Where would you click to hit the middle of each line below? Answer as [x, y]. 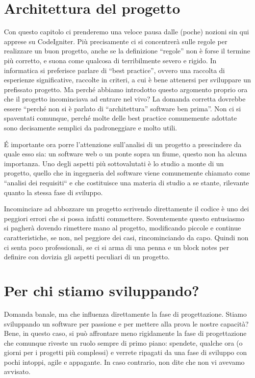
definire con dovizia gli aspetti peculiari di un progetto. [87, 257]
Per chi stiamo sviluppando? [102, 290]
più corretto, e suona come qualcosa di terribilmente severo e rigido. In [110, 60]
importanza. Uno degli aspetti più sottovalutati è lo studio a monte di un [114, 163]
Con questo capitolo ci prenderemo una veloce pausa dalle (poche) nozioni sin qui [127, 32]
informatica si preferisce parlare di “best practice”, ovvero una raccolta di [115, 70]
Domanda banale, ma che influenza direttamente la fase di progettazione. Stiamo [126, 314]
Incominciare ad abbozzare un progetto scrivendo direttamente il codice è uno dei [127, 209]
